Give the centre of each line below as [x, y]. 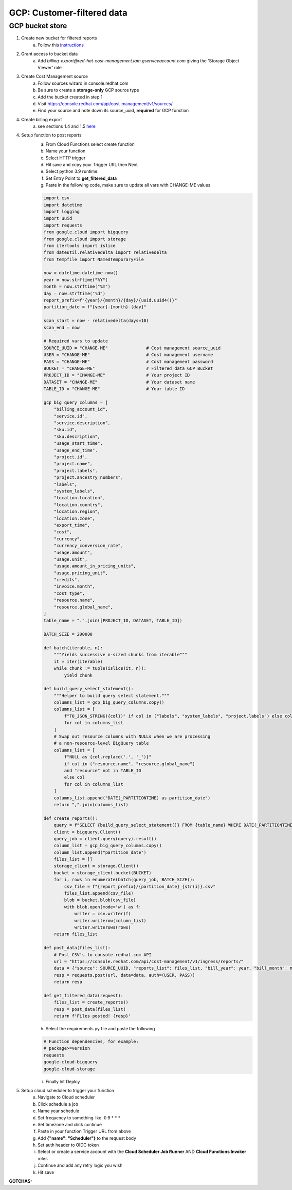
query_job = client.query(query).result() [105, 839]
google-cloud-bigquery [71, 1062]
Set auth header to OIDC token [68, 1145]
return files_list [76, 934]
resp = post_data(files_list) [90, 1009]
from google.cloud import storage [85, 239]
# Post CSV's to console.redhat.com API [103, 954]
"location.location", [80, 498]
